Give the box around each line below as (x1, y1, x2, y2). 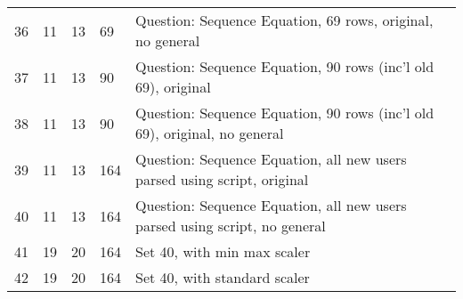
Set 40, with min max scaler (135, 241, 311, 262)
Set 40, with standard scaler (135, 267, 310, 287)
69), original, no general (135, 123, 284, 143)
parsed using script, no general (135, 215, 326, 236)
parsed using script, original (135, 169, 309, 190)
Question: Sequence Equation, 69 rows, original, (135, 10, 434, 30)
